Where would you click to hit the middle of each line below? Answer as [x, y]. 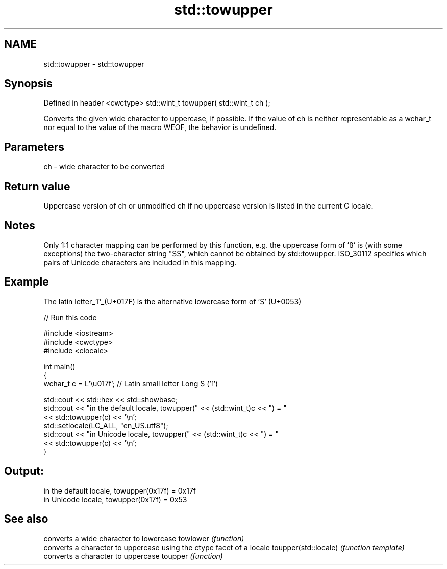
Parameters [34, 147]
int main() [59, 366]
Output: [24, 471]
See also [26, 519]
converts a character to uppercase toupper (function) [133, 556]
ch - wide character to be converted [104, 167]
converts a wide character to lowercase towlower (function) [144, 538]
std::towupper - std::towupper [94, 64]
